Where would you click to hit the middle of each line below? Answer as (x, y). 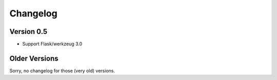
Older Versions (34, 58)
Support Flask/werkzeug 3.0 (52, 44)
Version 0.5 (28, 32)
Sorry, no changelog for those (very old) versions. (62, 71)
